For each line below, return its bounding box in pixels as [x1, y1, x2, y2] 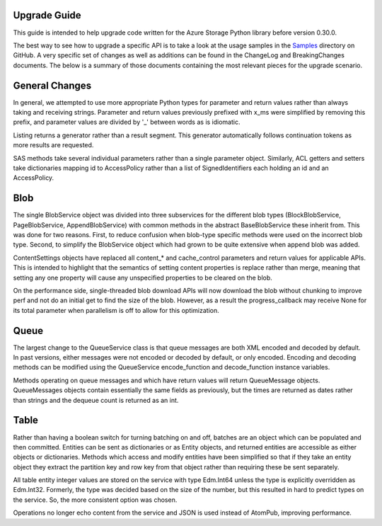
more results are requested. [13, 141, 94, 149]
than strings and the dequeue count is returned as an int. [13, 396, 179, 404]
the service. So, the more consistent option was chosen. [13, 496, 178, 504]
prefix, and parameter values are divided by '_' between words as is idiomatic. [13, 118, 241, 127]
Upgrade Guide [13, 9, 81, 21]
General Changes [13, 79, 92, 91]
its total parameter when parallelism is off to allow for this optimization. [13, 306, 219, 314]
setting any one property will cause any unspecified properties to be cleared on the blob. [13, 273, 272, 282]
